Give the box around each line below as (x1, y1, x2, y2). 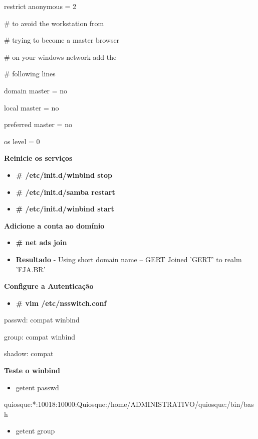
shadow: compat (4, 348, 54, 359)
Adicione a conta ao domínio (4, 220, 105, 231)
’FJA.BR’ (16, 264, 46, 274)
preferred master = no (4, 119, 72, 130)
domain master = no (4, 85, 68, 95)
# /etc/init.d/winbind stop (16, 169, 112, 180)
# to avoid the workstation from (4, 18, 104, 28)
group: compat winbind (4, 331, 76, 342)
